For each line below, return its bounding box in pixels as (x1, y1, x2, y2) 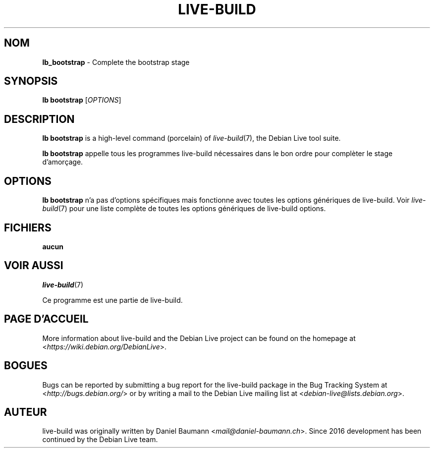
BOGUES (4, 359, 48, 372)
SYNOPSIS (4, 75, 58, 88)
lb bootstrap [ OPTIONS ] (42, 96, 121, 105)
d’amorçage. (42, 158, 83, 167)
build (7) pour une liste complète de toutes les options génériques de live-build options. (42, 204, 326, 213)
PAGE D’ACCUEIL (4, 313, 89, 326)
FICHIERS (4, 221, 52, 234)
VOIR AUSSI (4, 259, 63, 272)
